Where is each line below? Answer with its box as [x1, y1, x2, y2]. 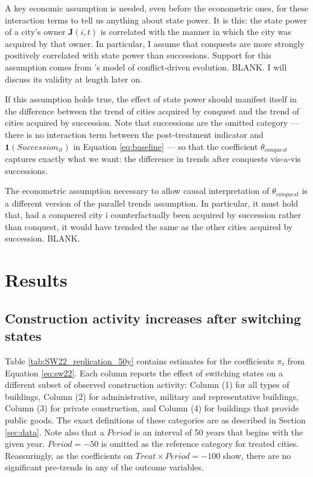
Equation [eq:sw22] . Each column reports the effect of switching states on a [5, 366, 283, 379]
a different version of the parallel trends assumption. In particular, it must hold [5, 196, 299, 209]
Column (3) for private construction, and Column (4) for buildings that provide [5, 402, 299, 414]
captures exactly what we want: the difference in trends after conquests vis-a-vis [5, 152, 301, 164]
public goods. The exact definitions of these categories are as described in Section [5, 413, 306, 426]
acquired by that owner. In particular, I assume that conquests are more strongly [5, 37, 305, 49]
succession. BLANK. [5, 232, 80, 245]
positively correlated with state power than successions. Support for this [5, 49, 272, 61]
